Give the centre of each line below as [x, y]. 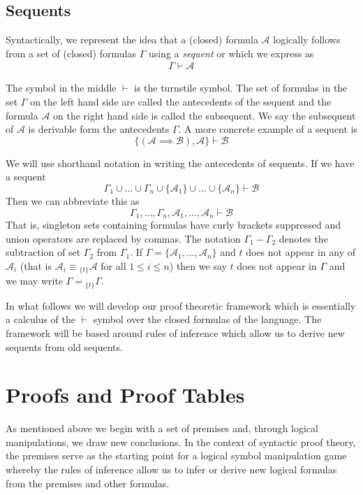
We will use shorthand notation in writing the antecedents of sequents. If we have [180, 163]
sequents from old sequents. [64, 346]
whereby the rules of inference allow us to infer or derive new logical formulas [171, 469]
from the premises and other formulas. [88, 483]
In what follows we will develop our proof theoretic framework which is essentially [181, 305]
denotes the [303, 238]
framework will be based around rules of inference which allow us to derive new [175, 332]
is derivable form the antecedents [99, 129]
